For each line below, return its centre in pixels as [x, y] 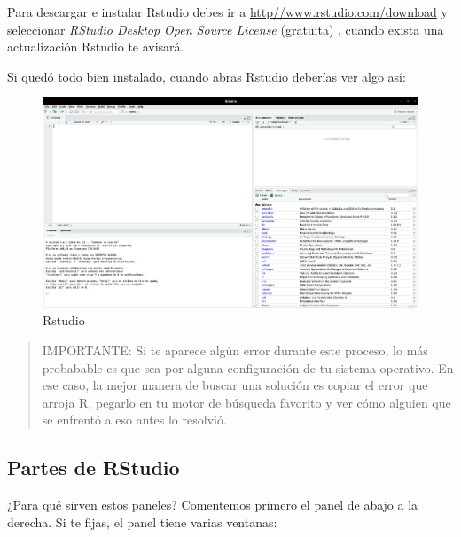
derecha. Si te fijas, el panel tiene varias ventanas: [142, 521]
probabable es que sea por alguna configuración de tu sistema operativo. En [248, 367]
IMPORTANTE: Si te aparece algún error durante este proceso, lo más [235, 350]
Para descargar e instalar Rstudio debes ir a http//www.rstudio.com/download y [227, 12]
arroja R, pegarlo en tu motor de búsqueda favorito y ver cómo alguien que [246, 402]
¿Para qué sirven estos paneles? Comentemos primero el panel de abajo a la [213, 505]
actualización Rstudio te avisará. [96, 47]
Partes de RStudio [94, 467]
